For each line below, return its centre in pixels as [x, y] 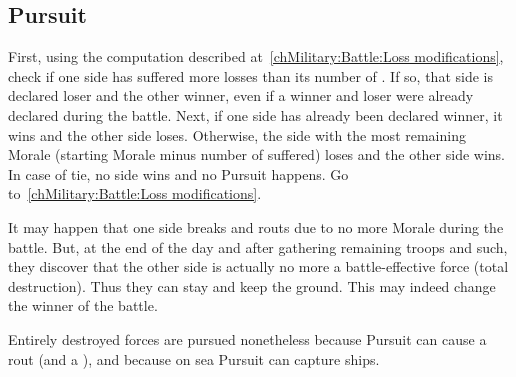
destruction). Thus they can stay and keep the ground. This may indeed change [252, 285]
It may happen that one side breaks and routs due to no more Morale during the [256, 226]
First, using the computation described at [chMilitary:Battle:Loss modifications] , [256, 56]
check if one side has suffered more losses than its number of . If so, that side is [250, 75]
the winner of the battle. [83, 305]
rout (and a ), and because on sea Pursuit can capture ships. [194, 358]
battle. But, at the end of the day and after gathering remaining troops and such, [258, 246]
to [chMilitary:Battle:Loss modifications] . [135, 193]
